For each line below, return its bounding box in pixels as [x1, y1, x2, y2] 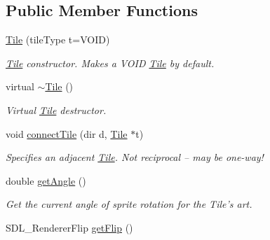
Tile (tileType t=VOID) [6, 32, 110, 47]
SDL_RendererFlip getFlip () [6, 220, 133, 234]
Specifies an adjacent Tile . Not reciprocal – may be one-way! [6, 150, 264, 164]
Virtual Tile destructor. [6, 102, 107, 117]
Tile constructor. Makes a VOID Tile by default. [6, 55, 215, 70]
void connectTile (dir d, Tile [6, 126, 128, 141]
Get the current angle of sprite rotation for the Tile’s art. [6, 197, 252, 211]
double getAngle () [6, 173, 86, 188]
